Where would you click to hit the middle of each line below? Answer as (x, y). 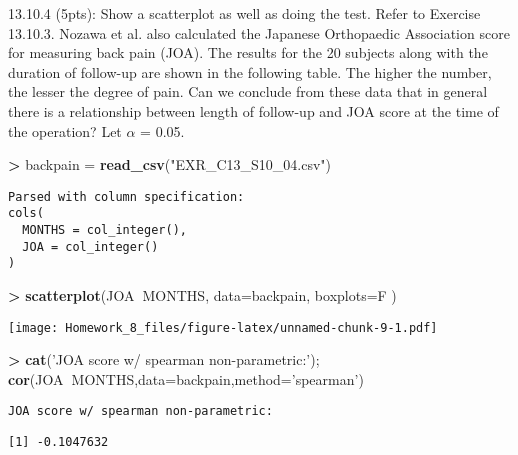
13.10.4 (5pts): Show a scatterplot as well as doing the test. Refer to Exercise (244, 13)
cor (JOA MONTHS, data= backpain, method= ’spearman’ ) (186, 378)
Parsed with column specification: (126, 196)
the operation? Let (65, 130)
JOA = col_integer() (90, 246)
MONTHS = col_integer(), (104, 230)
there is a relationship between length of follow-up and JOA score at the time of (253, 110)
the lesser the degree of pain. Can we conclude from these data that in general (248, 91)
